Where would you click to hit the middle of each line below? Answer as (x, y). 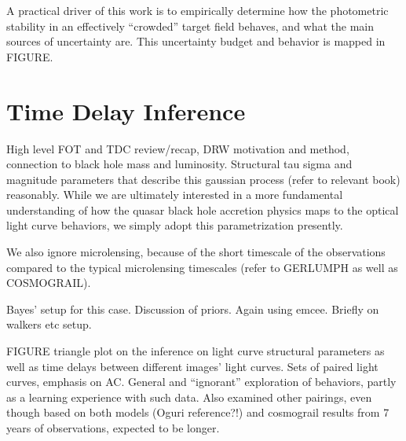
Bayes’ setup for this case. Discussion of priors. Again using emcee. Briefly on (193, 309)
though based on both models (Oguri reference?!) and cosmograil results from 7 (198, 412)
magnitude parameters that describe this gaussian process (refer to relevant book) (203, 179)
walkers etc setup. (49, 324)
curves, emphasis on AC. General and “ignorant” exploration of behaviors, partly (201, 382)
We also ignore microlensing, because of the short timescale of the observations (196, 252)
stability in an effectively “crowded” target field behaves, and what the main (190, 26)
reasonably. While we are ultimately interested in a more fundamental (175, 195)
